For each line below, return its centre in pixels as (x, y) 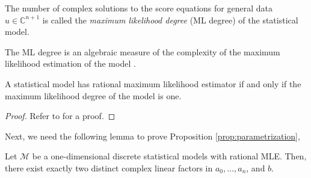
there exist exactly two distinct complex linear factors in (109, 167)
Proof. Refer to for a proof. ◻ (60, 116)
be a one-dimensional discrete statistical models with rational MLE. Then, (169, 156)
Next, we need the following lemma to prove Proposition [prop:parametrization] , (152, 136)
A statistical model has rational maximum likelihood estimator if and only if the (153, 83)
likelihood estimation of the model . (70, 63)
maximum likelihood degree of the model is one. (93, 95)
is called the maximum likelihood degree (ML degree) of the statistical (170, 20)
